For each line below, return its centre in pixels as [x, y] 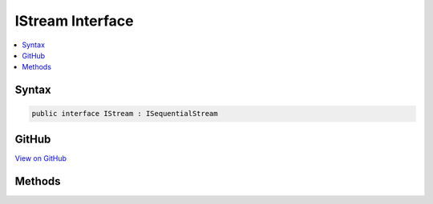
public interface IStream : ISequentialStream [125, 114]
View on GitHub [41, 158]
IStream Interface [74, 21]
